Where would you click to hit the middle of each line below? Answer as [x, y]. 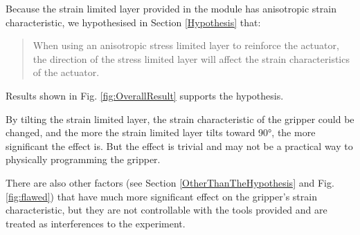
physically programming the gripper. [83, 159]
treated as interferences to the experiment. [96, 223]
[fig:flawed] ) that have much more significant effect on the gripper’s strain [161, 196]
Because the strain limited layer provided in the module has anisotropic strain [171, 8]
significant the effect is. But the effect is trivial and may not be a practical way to [179, 145]
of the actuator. [66, 72]
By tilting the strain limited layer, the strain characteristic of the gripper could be [180, 119]
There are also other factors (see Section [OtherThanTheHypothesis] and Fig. [170, 182]
